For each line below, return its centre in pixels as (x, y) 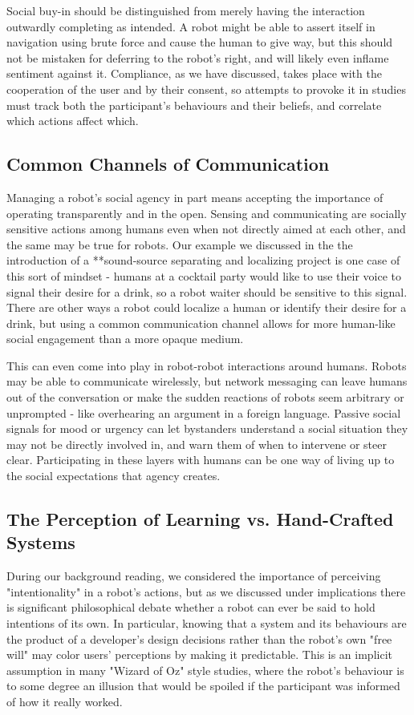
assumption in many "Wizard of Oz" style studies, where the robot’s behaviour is (205, 670)
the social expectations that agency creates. (114, 476)
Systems (41, 542)
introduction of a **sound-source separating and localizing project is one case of (203, 260)
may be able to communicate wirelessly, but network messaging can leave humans (207, 381)
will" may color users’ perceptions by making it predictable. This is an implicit (199, 654)
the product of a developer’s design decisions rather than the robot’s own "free (199, 638)
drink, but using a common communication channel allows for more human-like (201, 323)
